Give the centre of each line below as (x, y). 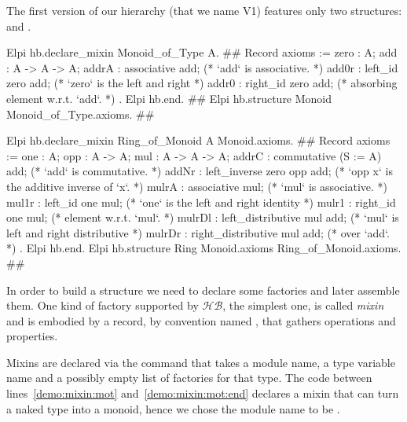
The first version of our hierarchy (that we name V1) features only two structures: (204, 10)
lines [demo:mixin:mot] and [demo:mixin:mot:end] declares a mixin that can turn (203, 393)
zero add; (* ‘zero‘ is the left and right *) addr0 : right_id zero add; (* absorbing (202, 83)
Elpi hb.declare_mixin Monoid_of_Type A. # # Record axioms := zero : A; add (202, 52)
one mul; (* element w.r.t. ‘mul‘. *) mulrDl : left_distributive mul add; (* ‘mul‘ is (203, 217)
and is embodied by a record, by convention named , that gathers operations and (201, 320)
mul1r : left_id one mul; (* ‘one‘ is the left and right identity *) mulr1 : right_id (201, 202)
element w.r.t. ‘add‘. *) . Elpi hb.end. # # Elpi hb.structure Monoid (169, 98)
